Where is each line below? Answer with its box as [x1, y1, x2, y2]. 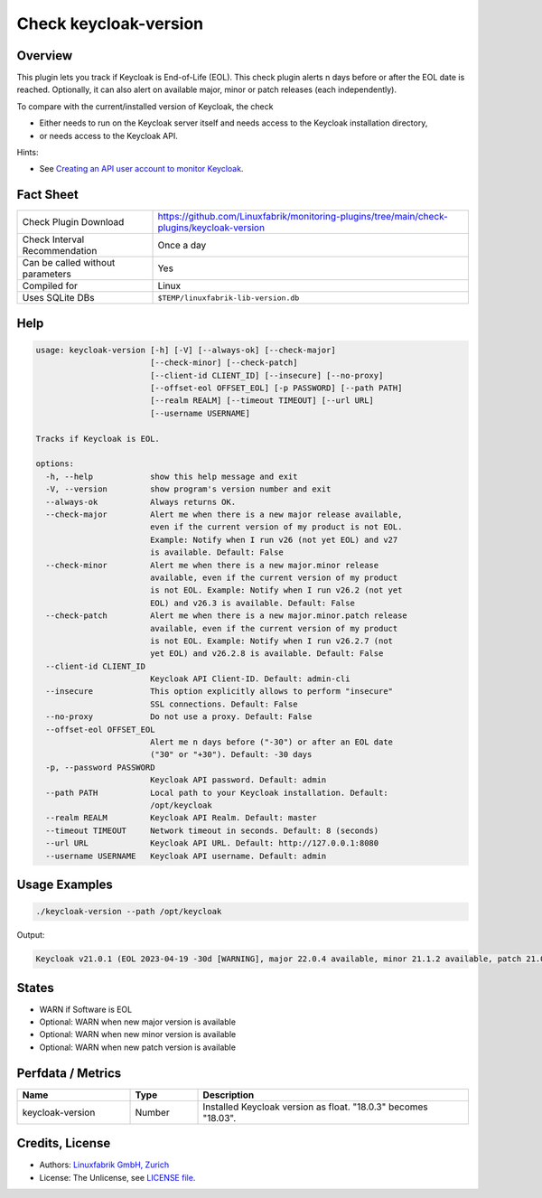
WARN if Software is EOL [39, 1004, 133, 1015]
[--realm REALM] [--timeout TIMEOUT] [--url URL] [149, 396, 375, 406]
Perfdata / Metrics [16, 1065, 122, 1081]
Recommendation [22, 245, 98, 257]
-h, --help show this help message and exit [45, 471, 298, 482]
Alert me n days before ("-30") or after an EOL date [149, 737, 393, 747]
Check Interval [22, 233, 85, 246]
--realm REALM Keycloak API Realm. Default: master [45, 813, 317, 823]
